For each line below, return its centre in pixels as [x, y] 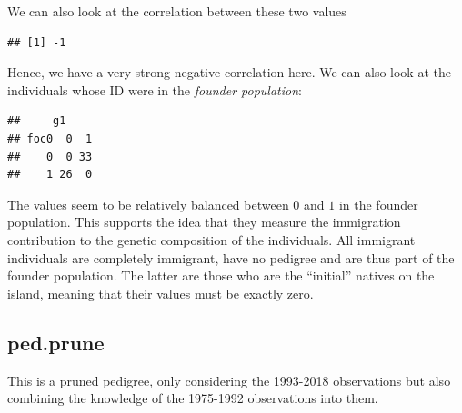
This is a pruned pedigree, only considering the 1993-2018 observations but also [229, 380]
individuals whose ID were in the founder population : [155, 89]
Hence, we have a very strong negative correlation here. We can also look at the [229, 72]
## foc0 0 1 [50, 138]
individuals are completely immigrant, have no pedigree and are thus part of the [231, 257]
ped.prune [56, 342]
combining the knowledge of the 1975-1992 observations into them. [193, 398]
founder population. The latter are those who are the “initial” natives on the [221, 275]
